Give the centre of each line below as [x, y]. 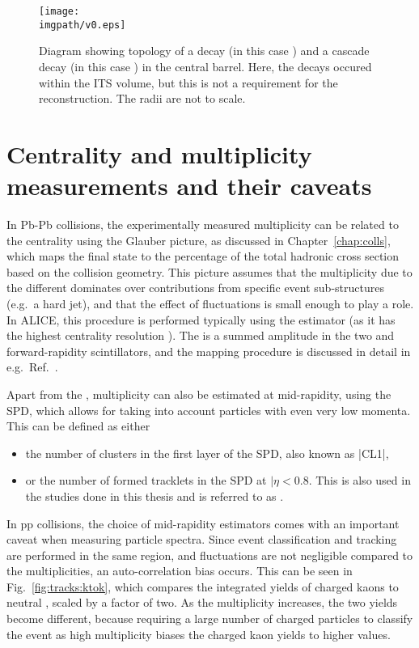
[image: [59, 11]
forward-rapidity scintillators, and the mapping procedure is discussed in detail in [209, 351]
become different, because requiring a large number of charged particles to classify [210, 618]
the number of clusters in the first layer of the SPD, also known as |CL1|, [207, 453]
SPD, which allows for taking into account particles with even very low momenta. [209, 410]
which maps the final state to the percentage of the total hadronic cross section [203, 256]
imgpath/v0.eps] [83, 25]
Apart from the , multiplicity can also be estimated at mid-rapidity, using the [199, 394]
